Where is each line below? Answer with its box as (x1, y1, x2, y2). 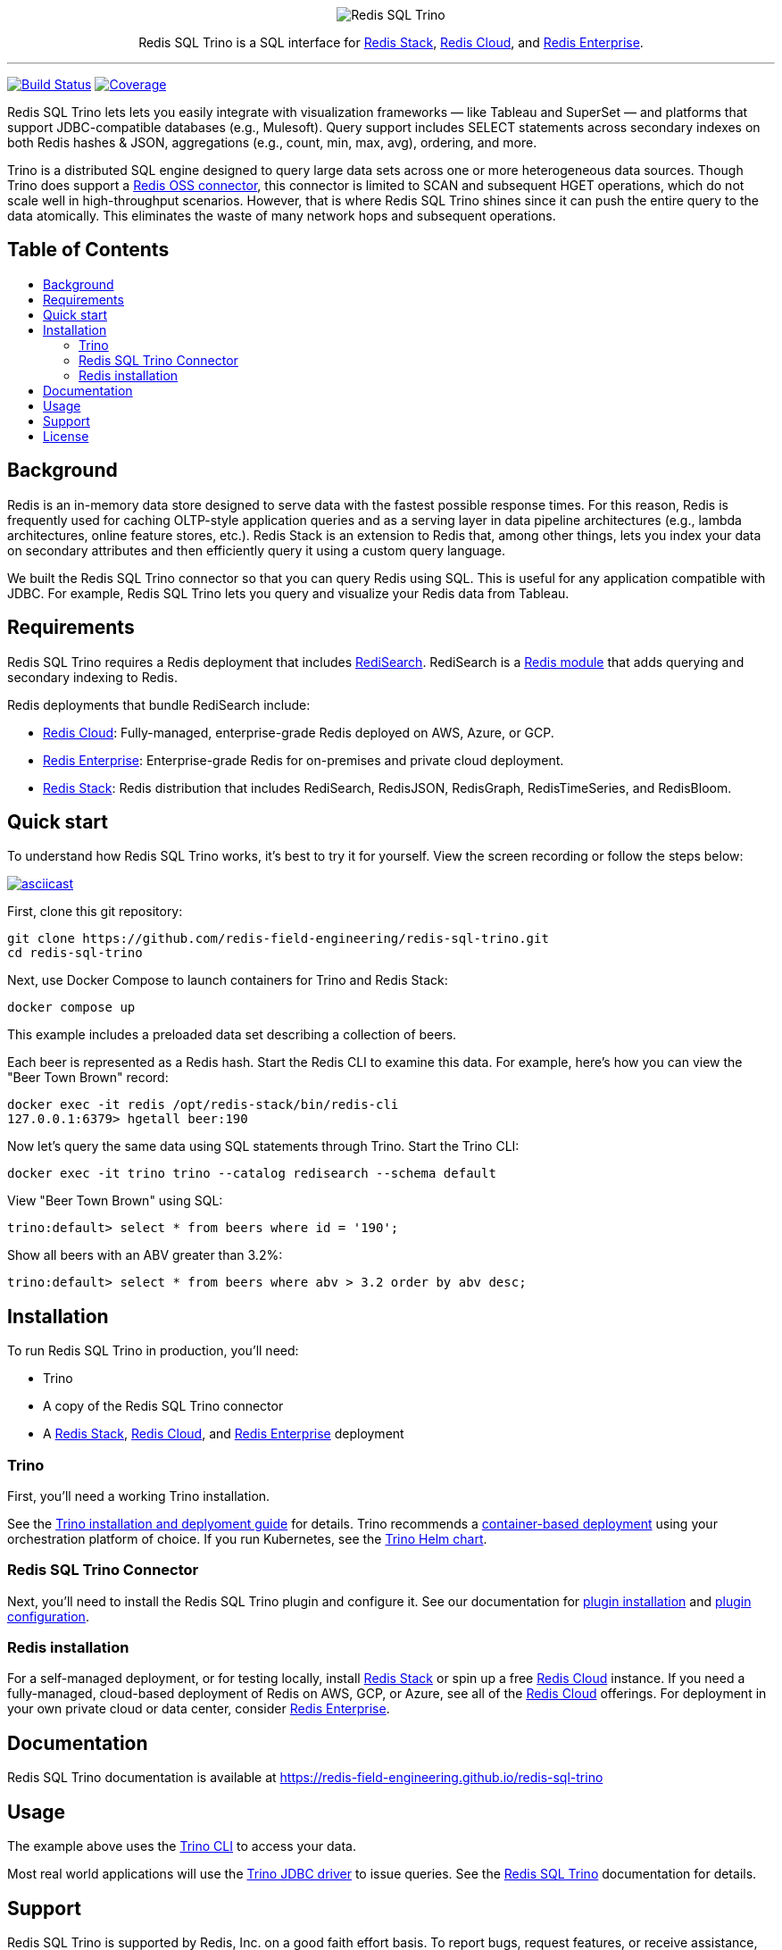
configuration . (7, 1608, 89, 1624)
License (43, 428, 89, 444)
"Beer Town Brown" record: (7, 1070, 169, 1086)
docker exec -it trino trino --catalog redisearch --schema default (7, 1166, 496, 1181)
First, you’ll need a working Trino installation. (7, 1487, 270, 1504)
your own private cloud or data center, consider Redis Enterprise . (7, 1701, 390, 1717)
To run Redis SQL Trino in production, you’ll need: (7, 1343, 299, 1359)
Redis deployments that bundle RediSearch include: (7, 696, 311, 712)
